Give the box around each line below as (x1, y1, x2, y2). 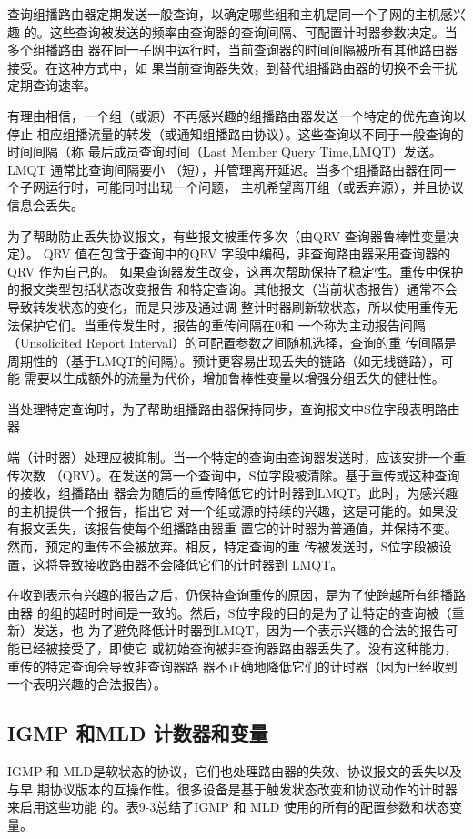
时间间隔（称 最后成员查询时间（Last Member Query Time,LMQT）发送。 (7, 142, 442, 161)
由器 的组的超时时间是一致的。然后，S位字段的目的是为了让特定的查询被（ (7, 602, 452, 622)
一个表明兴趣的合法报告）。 (7, 674, 166, 693)
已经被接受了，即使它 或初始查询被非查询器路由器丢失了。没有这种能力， (19, 639, 458, 657)
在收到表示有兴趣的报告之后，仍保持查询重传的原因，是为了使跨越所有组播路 (7, 585, 466, 604)
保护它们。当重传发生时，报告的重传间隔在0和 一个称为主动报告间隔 (19, 315, 426, 334)
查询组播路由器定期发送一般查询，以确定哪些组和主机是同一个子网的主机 (7, 5, 440, 23)
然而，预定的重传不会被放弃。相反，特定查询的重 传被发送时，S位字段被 (7, 537, 439, 556)
